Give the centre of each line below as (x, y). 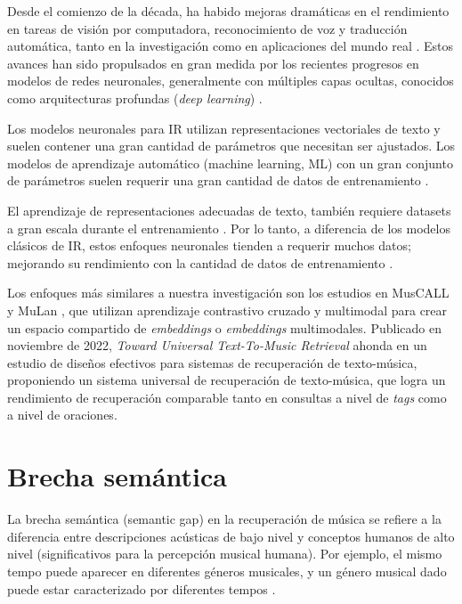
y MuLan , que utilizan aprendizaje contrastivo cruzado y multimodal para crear (227, 310)
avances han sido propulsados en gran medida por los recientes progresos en (213, 63)
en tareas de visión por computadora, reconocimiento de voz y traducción (207, 28)
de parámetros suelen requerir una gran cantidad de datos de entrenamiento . (218, 180)
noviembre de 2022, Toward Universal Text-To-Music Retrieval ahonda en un (217, 345)
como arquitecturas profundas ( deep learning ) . (135, 98)
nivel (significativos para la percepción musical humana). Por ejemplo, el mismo (225, 554)
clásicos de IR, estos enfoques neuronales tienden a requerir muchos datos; (209, 245)
